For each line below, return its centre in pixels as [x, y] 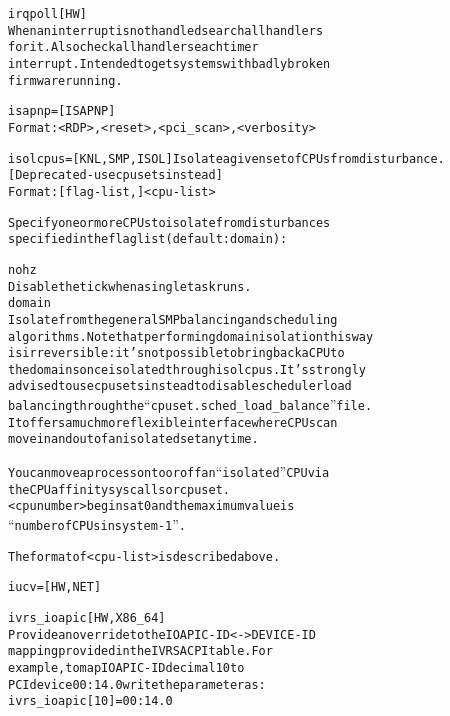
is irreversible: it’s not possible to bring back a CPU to [176, 353]
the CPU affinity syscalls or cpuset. [119, 489]
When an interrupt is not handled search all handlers [166, 30]
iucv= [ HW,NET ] [55, 587]
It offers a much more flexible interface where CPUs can [173, 422]
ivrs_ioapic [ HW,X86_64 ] [87, 618]
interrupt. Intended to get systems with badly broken [169, 63]
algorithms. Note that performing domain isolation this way [191, 336]
